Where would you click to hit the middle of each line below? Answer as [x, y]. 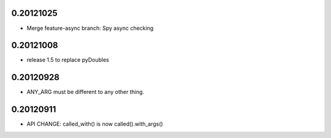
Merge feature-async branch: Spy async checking [90, 28]
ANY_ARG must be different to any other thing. [86, 92]
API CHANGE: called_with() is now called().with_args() [95, 124]
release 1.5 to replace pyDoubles [68, 60]
